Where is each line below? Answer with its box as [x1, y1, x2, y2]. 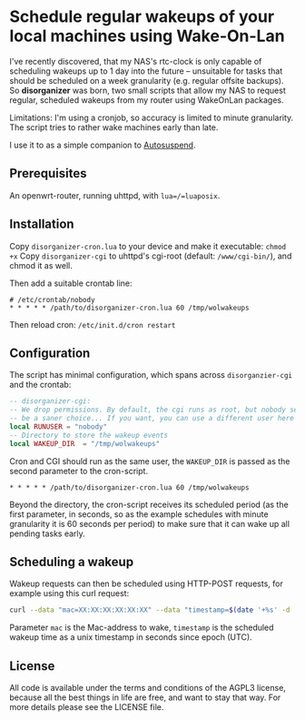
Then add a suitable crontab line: [9, 278, 133, 289]
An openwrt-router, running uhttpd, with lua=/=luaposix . [9, 189, 221, 201]
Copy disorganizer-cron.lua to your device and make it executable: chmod [9, 240, 287, 251]
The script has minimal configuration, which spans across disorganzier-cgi [9, 370, 293, 380]
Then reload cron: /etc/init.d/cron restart [9, 319, 176, 330]
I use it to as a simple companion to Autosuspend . [9, 139, 196, 150]
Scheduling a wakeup [9, 554, 134, 570]
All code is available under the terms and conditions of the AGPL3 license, [9, 683, 286, 694]
